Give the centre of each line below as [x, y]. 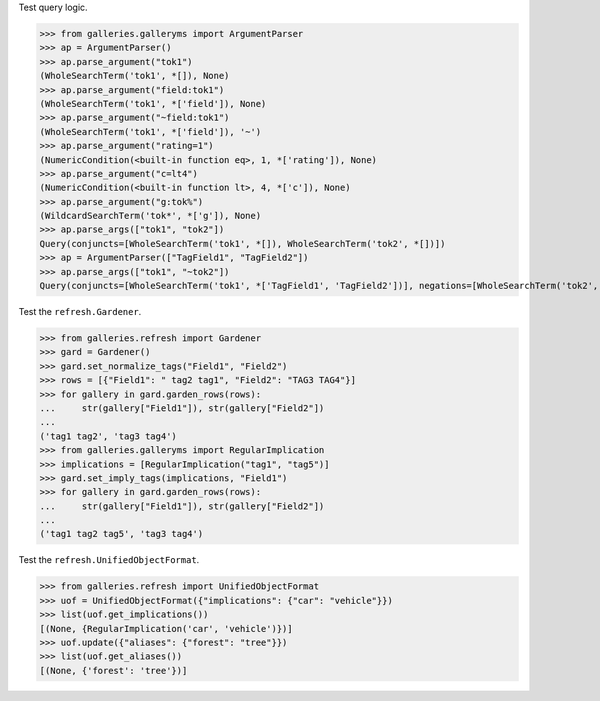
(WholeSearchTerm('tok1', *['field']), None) [153, 103]
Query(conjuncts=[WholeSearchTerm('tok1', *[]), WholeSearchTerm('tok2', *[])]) [242, 243]
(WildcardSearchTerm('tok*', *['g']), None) [150, 216]
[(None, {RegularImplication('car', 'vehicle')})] [166, 628]
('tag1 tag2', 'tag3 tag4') [108, 436]
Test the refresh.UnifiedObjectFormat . [109, 560]
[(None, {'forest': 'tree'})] [113, 670]
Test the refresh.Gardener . [80, 311]
